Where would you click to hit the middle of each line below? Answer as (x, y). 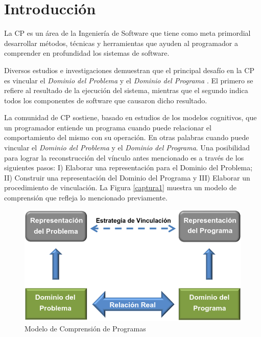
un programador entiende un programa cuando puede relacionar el (108, 127)
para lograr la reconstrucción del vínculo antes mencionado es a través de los (124, 157)
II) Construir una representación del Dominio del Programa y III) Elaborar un (127, 177)
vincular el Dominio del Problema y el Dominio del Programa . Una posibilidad (127, 148)
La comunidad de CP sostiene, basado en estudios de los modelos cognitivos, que (130, 117)
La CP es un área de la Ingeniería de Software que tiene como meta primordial (127, 33)
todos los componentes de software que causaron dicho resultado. (106, 100)
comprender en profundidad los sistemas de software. (87, 53)
